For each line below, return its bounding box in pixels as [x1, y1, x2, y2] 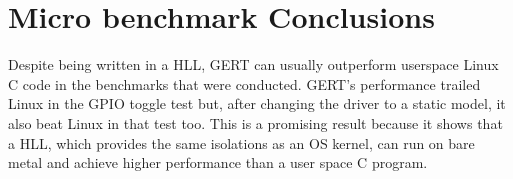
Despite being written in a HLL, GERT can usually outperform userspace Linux [8, 54, 499, 75]
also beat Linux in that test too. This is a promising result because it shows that [8, 112, 503, 133]
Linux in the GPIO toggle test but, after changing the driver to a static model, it [8, 93, 506, 114]
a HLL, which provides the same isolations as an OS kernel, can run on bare [8, 132, 475, 153]
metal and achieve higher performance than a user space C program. [8, 152, 428, 173]
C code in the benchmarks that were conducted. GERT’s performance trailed [8, 73, 481, 94]
